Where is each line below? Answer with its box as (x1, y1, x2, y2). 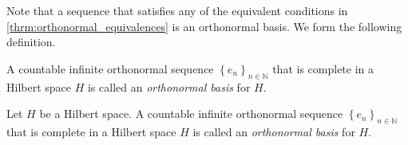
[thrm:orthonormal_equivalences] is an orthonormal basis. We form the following (6, 18, 402, 34)
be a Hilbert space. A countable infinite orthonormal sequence (39, 105, 343, 122)
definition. (6, 33, 56, 50)
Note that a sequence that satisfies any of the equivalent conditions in (6, 2, 348, 18)
